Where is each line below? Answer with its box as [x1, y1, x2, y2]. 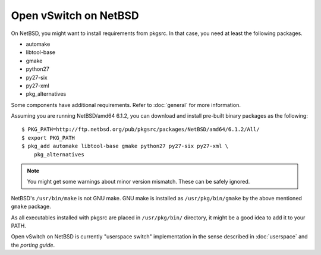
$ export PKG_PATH [21, 134, 75, 141]
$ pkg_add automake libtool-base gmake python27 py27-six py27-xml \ [21, 143, 229, 150]
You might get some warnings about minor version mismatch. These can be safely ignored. [27, 178, 250, 185]
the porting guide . [11, 241, 55, 248]
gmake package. [11, 203, 51, 210]
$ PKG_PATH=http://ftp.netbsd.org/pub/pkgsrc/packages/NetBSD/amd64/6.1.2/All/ [21, 126, 260, 133]
